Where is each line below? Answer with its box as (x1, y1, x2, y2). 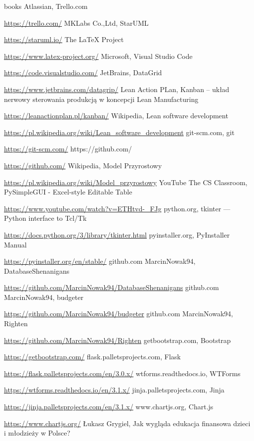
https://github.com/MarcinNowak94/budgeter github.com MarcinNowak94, (4, 308, 233, 319)
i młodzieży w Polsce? (4, 428, 71, 438)
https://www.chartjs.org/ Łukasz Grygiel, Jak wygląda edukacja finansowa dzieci (4, 418, 251, 428)
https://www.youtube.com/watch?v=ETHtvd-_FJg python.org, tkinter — (4, 203, 231, 213)
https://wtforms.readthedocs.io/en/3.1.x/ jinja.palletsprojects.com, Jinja (4, 385, 225, 395)
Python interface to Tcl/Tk (4, 213, 87, 223)
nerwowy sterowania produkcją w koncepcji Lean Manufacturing (4, 94, 199, 104)
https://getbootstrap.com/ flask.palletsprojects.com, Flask (4, 351, 181, 362)
